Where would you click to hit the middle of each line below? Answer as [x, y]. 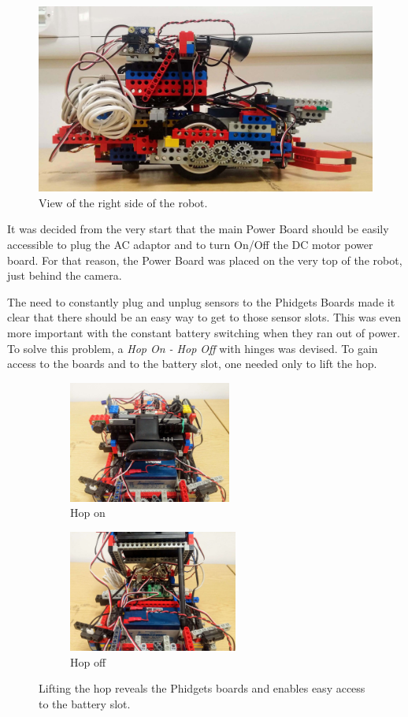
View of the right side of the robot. [123, 202]
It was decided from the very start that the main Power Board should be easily [198, 229]
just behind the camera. [65, 275]
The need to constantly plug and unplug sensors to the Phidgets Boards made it [201, 301]
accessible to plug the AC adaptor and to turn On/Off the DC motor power [190, 244]
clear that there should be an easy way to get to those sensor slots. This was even [204, 317]
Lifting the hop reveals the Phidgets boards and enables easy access [202, 688]
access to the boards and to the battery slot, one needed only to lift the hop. [192, 364]
